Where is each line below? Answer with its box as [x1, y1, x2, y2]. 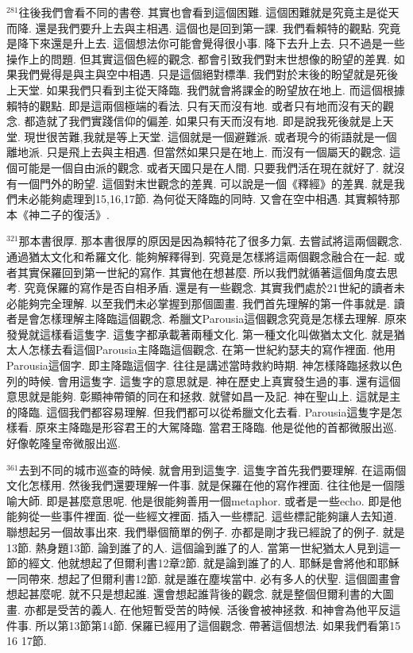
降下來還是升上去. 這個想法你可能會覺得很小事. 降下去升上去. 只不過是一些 [17, 35, 405, 52]
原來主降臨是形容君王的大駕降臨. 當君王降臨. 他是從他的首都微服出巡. [35, 419, 397, 436]
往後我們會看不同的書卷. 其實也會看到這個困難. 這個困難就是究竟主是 [18, 4, 377, 20]
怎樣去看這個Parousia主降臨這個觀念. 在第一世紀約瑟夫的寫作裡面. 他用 [28, 341, 396, 358]
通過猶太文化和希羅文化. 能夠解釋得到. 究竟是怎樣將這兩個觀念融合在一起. [6, 248, 390, 264]
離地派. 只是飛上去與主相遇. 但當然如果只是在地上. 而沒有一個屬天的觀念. [6, 144, 386, 160]
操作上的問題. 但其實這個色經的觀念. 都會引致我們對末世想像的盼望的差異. [6, 50, 390, 67]
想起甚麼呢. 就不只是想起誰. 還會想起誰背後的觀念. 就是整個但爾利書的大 [6, 586, 383, 602]
